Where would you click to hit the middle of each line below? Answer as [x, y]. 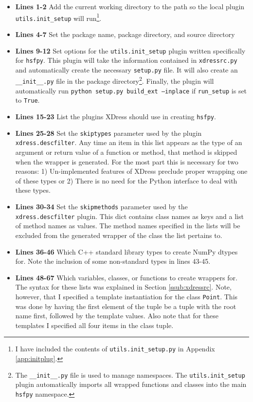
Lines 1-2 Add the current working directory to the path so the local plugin [130, 6]
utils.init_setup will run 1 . [58, 17]
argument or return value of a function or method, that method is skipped [126, 152]
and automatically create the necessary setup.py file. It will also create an [126, 69]
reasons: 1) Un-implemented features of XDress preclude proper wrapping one [131, 171]
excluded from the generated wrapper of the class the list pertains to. [119, 235]
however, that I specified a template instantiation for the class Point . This [126, 296]
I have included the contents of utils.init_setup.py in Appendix [115, 349]
